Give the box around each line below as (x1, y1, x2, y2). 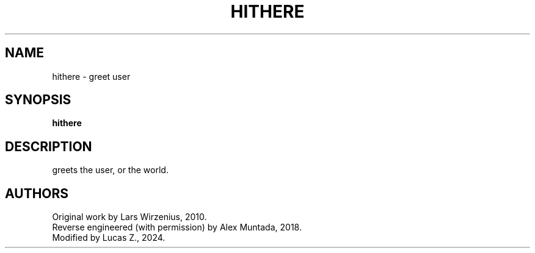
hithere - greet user (52, 71, 131, 82)
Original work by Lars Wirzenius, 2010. (52, 212, 207, 223)
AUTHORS (5, 185, 69, 201)
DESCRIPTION (5, 138, 92, 154)
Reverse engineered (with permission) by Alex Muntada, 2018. (52, 222, 302, 233)
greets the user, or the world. (52, 165, 169, 176)
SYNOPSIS (5, 92, 71, 108)
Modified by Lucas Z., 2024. (52, 232, 166, 243)
